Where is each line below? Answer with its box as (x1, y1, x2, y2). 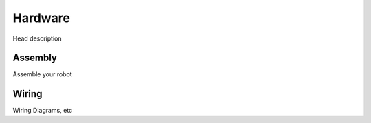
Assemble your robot (12, 70, 72, 78)
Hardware (12, 10, 70, 25)
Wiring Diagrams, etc (12, 107, 73, 115)
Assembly (12, 52, 58, 64)
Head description (12, 34, 62, 43)
